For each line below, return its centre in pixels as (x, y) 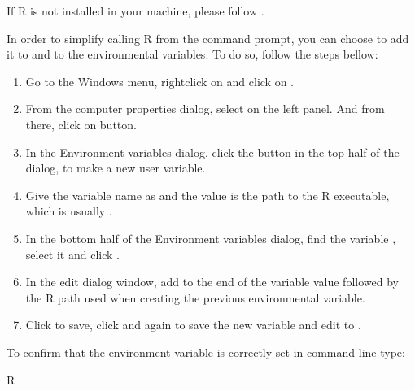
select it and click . (72, 254)
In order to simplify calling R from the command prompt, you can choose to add (208, 38)
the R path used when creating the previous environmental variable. (195, 297)
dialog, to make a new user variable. (116, 168)
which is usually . (69, 211)
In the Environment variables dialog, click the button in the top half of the (212, 152)
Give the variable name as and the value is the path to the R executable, (207, 195)
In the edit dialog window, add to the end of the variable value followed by (212, 282)
